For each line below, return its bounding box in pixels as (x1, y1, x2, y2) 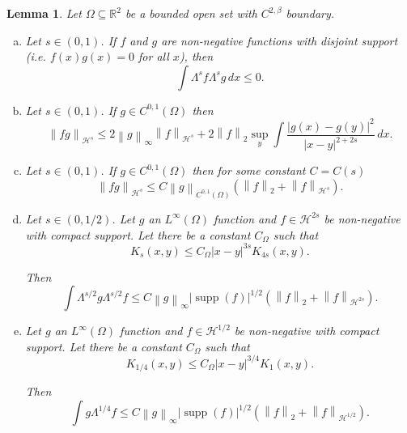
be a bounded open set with (125, 5, 257, 21)
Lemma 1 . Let (6, 5, 82, 21)
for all (138, 48, 169, 65)
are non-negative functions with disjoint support (161, 32, 398, 49)
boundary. (286, 5, 335, 21)
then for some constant (192, 162, 306, 179)
